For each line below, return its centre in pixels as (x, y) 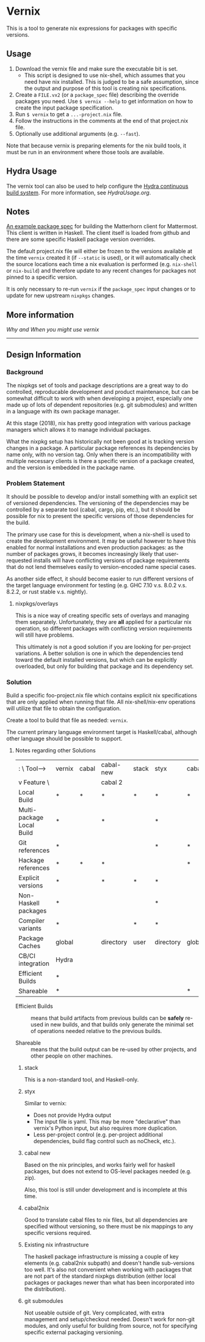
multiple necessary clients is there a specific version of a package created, (101, 461)
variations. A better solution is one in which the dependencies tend (99, 653)
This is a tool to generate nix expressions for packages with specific (92, 28)
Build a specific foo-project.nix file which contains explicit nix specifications (102, 695)
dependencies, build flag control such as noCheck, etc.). (104, 1141)
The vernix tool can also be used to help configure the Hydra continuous (97, 186)
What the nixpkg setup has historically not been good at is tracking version (100, 441)
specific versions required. (58, 1233)
